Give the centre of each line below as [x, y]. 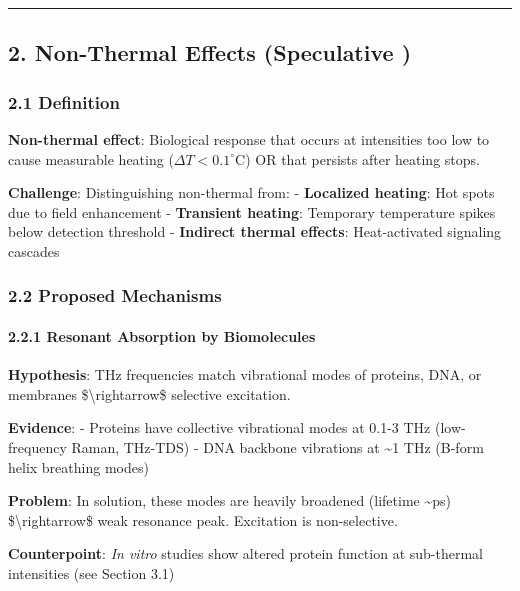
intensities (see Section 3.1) [91, 572]
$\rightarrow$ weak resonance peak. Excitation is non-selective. [203, 519]
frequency [37, 446]
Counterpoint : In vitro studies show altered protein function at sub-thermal [245, 553]
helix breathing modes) [78, 466]
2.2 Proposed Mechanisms [115, 295]
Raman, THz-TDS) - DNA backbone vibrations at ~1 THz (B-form [277, 446]
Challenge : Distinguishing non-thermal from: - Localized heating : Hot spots [251, 192]
